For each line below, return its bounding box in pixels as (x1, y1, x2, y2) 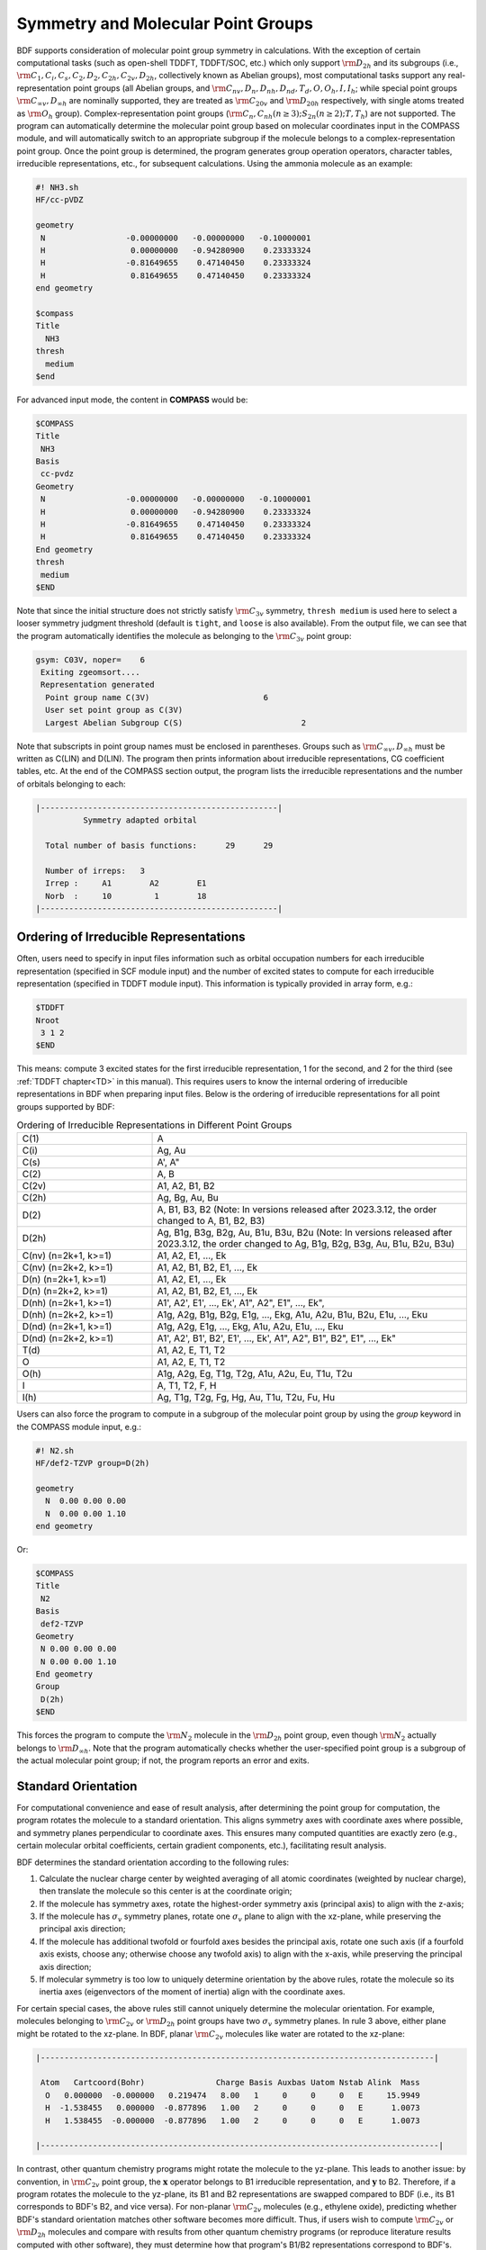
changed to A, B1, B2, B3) (157, 1215, 265, 1228)
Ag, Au (157, 1144, 186, 1156)
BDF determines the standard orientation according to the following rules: (16, 1857, 290, 1867)
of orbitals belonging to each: (16, 778, 126, 789)
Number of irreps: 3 (45, 865, 146, 876)
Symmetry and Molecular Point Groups (16, 13, 314, 33)
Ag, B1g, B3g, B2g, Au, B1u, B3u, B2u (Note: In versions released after (157, 1227, 453, 1239)
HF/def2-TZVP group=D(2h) (35, 1458, 150, 1469)
